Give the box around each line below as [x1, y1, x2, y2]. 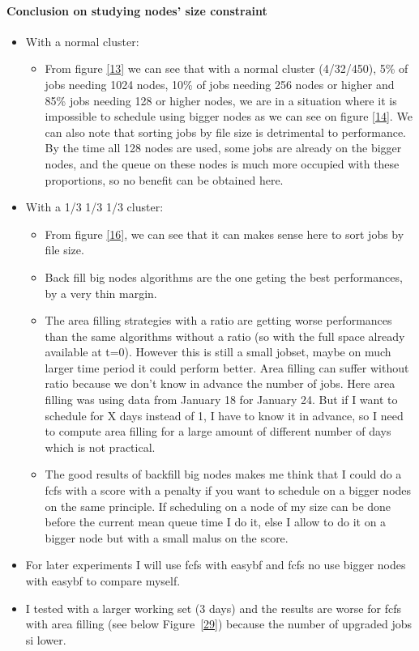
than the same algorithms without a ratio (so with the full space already [45, 327, 405, 344]
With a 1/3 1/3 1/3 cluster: [25, 198, 164, 215]
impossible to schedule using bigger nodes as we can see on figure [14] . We [45, 108, 413, 125]
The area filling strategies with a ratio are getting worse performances [45, 312, 392, 329]
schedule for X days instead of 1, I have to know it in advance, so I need [45, 406, 404, 423]
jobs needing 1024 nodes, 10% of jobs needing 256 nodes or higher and [45, 75, 395, 92]
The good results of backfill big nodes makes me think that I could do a [45, 466, 402, 483]
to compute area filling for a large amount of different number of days [45, 423, 391, 440]
